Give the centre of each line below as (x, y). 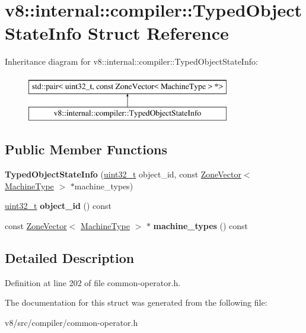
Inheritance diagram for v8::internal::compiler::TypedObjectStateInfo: (131, 61)
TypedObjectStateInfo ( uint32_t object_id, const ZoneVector (123, 174)
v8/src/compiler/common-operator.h (71, 323)
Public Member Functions (86, 149)
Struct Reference (158, 33)
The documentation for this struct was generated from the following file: (136, 302)
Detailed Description (70, 258)
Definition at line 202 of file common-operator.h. (93, 282)
